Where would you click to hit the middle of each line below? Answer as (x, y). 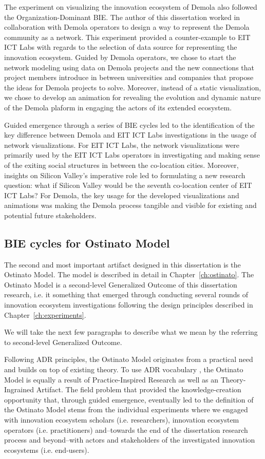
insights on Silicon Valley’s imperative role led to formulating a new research (125, 175)
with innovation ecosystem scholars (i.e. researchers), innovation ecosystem (122, 419)
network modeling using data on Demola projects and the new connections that (129, 67)
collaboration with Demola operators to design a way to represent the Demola (127, 27)
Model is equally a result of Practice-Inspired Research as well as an (111, 379)
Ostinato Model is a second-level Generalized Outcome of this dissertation (121, 284)
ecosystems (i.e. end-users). (47, 450)
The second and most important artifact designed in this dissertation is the (122, 264)
